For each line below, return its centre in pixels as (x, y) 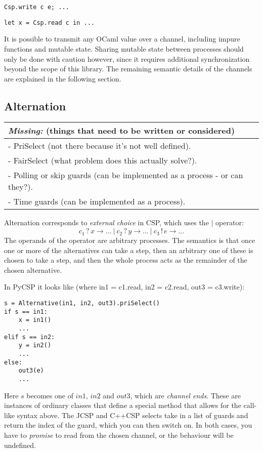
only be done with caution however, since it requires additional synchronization (127, 58)
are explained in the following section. (63, 78)
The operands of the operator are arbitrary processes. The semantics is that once (130, 240)
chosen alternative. (33, 270)
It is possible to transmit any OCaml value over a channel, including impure (122, 39)
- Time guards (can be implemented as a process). (97, 201)
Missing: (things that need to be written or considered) (122, 131)
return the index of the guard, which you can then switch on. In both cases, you (128, 425)
